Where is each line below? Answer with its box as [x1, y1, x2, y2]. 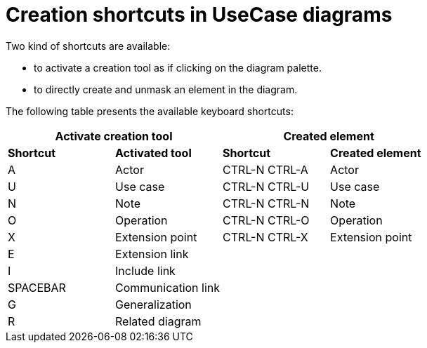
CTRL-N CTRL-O [223, 213, 310, 227]
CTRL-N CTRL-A [223, 162, 308, 177]
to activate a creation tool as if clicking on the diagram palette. [34, 61, 322, 74]
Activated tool [115, 145, 192, 160]
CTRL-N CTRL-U [223, 179, 310, 194]
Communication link [115, 280, 221, 295]
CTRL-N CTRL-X [223, 229, 308, 244]
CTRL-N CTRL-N [223, 196, 310, 210]
